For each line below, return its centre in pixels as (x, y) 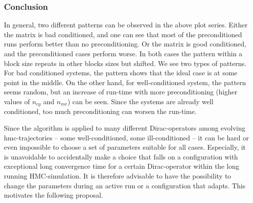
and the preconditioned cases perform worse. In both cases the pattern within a (123, 53)
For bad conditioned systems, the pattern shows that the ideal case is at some (121, 73)
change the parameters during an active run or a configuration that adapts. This (125, 185)
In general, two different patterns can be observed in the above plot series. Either (126, 25)
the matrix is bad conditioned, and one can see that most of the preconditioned (123, 34)
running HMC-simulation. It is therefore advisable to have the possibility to (118, 175)
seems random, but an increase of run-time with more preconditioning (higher (121, 92)
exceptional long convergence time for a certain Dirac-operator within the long (122, 166)
